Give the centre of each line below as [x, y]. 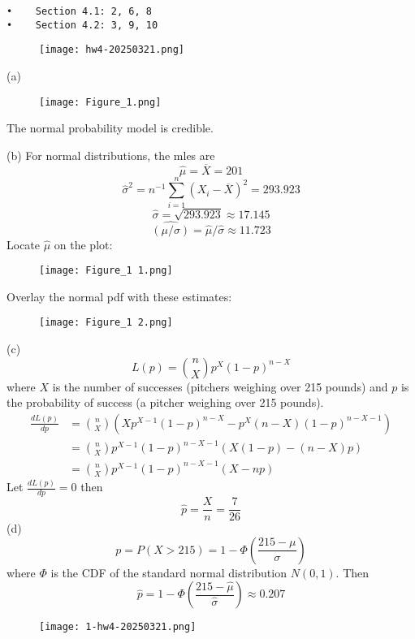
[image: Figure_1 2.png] [106, 323]
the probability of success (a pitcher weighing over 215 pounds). [165, 402]
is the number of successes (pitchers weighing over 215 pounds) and [220, 386]
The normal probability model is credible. [110, 128]
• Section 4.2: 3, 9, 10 [82, 25]
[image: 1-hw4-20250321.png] [118, 627]
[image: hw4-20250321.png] [112, 50]
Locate [24, 244]
